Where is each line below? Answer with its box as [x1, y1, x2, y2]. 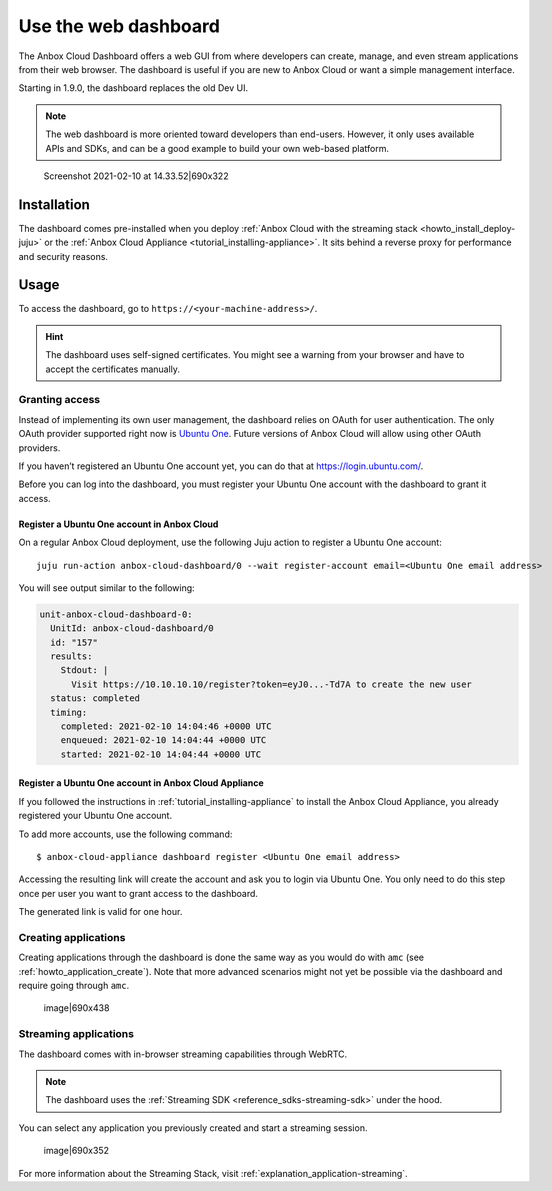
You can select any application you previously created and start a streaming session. [18, 1121, 368, 1134]
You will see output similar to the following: [18, 581, 195, 594]
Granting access [18, 393, 101, 407]
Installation [18, 196, 90, 213]
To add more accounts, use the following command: [18, 828, 233, 840]
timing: [50, 706, 88, 718]
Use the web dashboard [18, 15, 220, 37]
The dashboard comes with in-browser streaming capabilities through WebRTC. [18, 1048, 348, 1060]
